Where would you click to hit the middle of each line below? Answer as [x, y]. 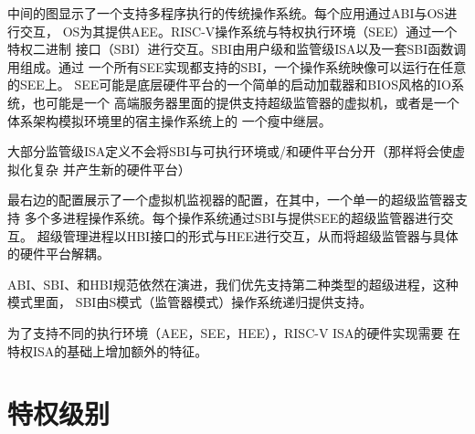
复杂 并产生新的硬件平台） [111, 169]
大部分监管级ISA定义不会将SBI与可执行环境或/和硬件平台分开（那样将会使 [230, 151]
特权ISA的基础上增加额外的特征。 [108, 350]
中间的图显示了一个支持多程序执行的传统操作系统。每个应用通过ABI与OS [226, 13]
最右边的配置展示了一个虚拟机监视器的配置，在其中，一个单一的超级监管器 [231, 200]
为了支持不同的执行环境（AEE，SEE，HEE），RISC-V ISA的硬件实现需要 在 [234, 332]
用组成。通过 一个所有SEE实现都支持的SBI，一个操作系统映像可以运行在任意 [237, 66]
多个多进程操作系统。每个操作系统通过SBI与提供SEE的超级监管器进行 [232, 217]
